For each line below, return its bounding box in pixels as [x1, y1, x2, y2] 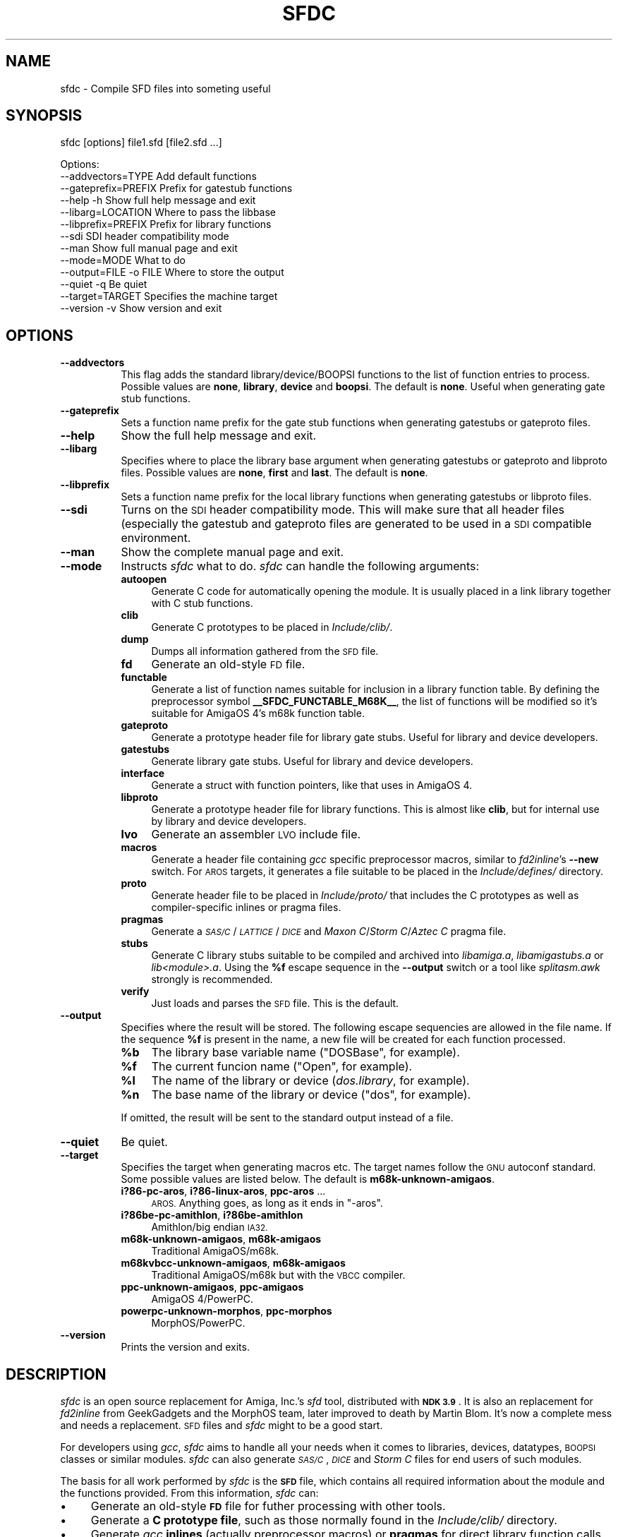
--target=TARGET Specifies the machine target [60, 290, 278, 303]
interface [121, 767, 165, 780]
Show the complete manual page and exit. [121, 545, 344, 560]
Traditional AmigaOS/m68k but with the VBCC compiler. [151, 1269, 406, 1282]
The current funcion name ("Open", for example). [151, 1059, 413, 1074]
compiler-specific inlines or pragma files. [151, 901, 341, 914]
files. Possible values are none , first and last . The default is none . [121, 466, 428, 479]
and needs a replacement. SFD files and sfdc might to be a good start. [60, 1419, 383, 1432]
